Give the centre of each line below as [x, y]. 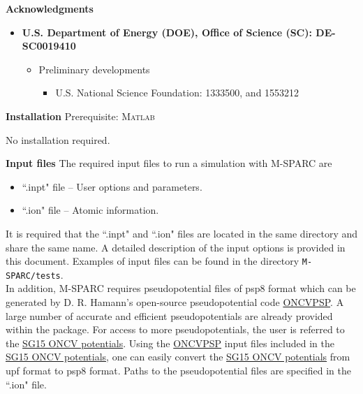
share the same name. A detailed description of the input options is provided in [176, 247]
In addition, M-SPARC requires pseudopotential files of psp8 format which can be [181, 288]
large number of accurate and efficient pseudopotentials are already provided [169, 315]
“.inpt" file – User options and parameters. [112, 186]
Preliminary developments [94, 69]
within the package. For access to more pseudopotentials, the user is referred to [175, 329]
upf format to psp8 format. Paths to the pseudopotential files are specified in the [178, 370]
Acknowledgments [50, 8]
